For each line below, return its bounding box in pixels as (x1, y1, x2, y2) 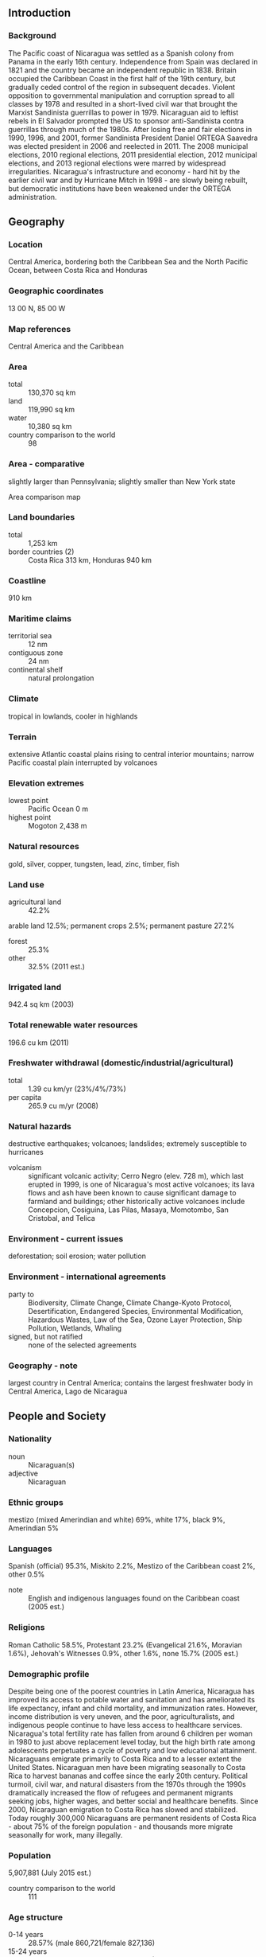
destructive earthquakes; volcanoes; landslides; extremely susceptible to (8, 1139, 248, 1148)
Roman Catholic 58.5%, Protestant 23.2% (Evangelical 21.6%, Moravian (8, 1639, 242, 1650)
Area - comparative (8, 458, 85, 470)
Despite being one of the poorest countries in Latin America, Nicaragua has (8, 1686, 256, 1696)
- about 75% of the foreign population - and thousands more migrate (8, 1822, 233, 1831)
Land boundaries (8, 512, 75, 523)
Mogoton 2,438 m (28, 821, 87, 831)
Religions (8, 1622, 45, 1633)
